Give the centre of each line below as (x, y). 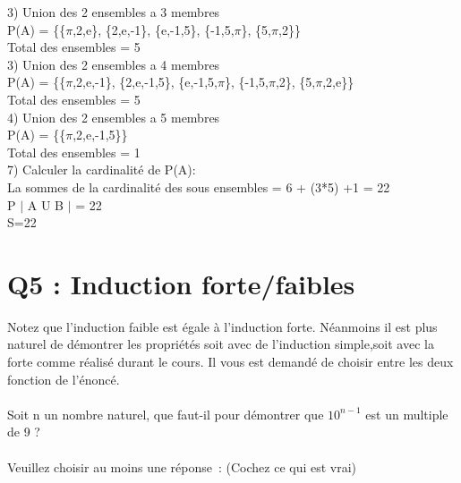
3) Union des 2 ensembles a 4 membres (114, 64)
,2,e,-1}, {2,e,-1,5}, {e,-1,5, (145, 82)
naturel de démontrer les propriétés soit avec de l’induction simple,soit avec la (221, 344)
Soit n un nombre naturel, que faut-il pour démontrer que (166, 414)
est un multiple (407, 414)
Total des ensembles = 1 (74, 152)
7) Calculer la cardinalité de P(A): (102, 169)
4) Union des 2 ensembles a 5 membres (114, 117)
